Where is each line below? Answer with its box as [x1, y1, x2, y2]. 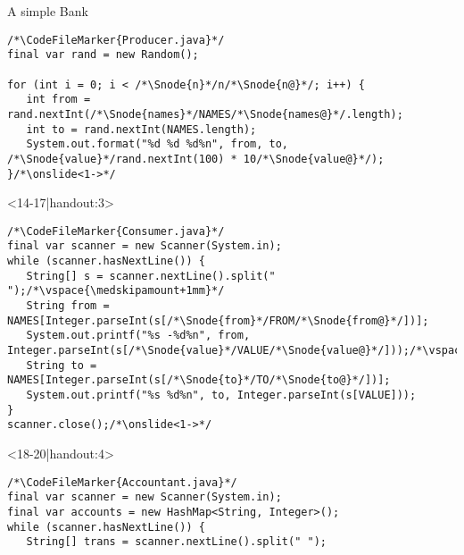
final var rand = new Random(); [7, 48, 199, 62]
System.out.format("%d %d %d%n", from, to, [26, 138, 288, 151]
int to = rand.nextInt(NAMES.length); [26, 122, 257, 136]
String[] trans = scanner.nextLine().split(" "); [26, 535, 327, 549]
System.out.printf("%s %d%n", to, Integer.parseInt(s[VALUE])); [26, 388, 417, 401]
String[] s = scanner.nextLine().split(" [26, 269, 276, 282]
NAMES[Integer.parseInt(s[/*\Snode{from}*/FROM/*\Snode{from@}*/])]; [7, 314, 429, 327]
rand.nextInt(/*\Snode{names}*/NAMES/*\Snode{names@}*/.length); [7, 107, 403, 121]
